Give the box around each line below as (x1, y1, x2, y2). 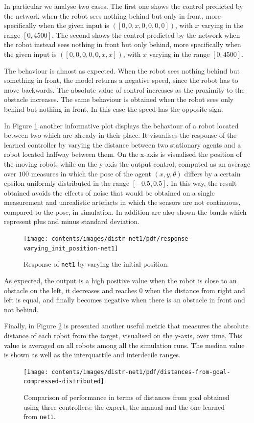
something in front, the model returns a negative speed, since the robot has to (4, 75, 238, 85)
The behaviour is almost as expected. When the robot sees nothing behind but (4, 65, 240, 75)
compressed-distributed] (23, 378, 104, 385)
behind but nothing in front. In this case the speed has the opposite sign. (4, 103, 223, 114)
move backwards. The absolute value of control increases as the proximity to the (4, 84, 245, 95)
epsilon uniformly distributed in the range (4, 178, 130, 188)
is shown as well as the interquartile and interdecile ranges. (4, 349, 181, 360)
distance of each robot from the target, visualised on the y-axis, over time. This (4, 330, 242, 340)
